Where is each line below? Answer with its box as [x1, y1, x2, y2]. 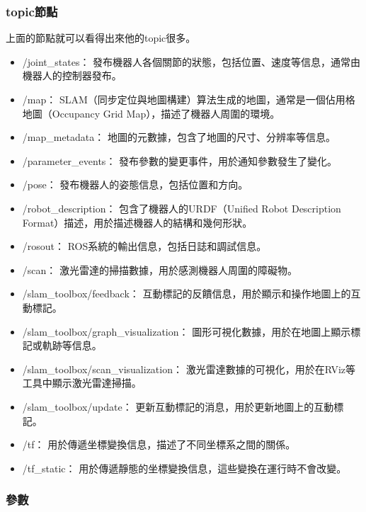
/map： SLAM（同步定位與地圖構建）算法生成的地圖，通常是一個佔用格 [22, 92, 355, 106]
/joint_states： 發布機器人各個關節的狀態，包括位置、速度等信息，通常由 [22, 54, 361, 69]
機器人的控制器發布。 [22, 68, 122, 83]
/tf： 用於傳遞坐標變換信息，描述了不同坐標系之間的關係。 [22, 437, 296, 452]
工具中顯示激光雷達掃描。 [22, 375, 142, 390]
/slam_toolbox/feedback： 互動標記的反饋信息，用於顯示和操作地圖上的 [22, 286, 351, 301]
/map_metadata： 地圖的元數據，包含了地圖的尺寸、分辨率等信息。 [22, 130, 336, 144]
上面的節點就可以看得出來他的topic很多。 [6, 30, 196, 45]
